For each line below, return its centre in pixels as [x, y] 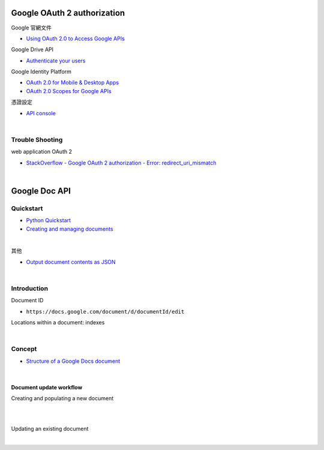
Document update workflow [47, 387]
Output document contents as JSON [71, 262]
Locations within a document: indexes [58, 322]
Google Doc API [41, 191]
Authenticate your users [56, 61]
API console [41, 113]
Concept [24, 349]
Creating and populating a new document [62, 398]
